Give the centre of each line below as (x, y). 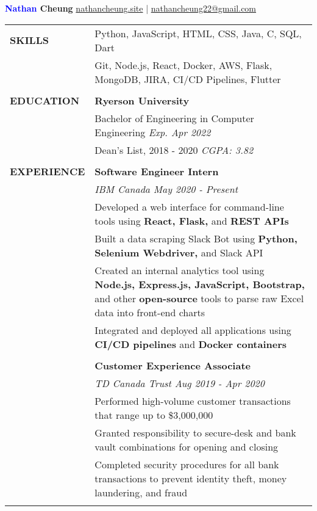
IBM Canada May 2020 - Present (166, 189)
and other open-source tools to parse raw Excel (199, 298)
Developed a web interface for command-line (189, 206)
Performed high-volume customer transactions (193, 400)
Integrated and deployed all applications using (193, 330)
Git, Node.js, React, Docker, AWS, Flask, (183, 65)
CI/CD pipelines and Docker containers (191, 344)
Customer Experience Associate (173, 365)
